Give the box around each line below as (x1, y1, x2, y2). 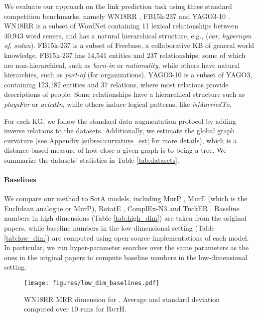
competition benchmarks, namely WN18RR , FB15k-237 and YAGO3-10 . (4, 10, 230, 21)
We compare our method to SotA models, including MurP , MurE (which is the (4, 193, 248, 204)
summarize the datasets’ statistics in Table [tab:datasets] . (4, 154, 179, 165)
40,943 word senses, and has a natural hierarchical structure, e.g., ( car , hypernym (4, 30, 252, 40)
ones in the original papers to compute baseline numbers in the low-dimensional (4, 252, 248, 262)
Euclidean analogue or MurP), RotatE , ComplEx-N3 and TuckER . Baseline (4, 203, 240, 213)
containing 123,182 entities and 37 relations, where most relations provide (4, 79, 229, 89)
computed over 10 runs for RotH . (24, 304, 127, 314)
